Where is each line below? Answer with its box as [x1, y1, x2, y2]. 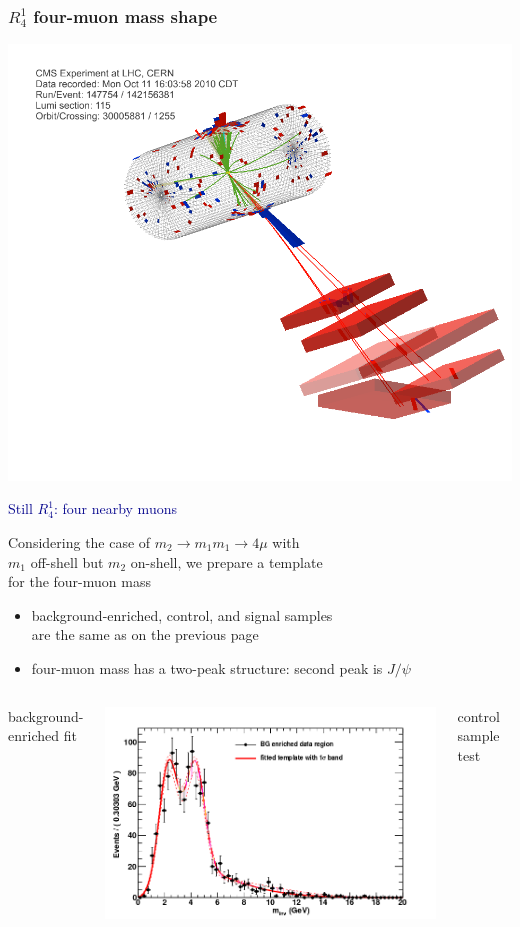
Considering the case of [8, 532, 151, 553]
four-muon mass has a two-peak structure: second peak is [31, 657, 383, 678]
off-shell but [30, 551, 104, 572]
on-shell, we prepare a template [130, 551, 323, 572]
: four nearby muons [53, 498, 177, 519]
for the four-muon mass [8, 571, 151, 592]
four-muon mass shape [33, 3, 218, 28]
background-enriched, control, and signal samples [31, 604, 333, 625]
